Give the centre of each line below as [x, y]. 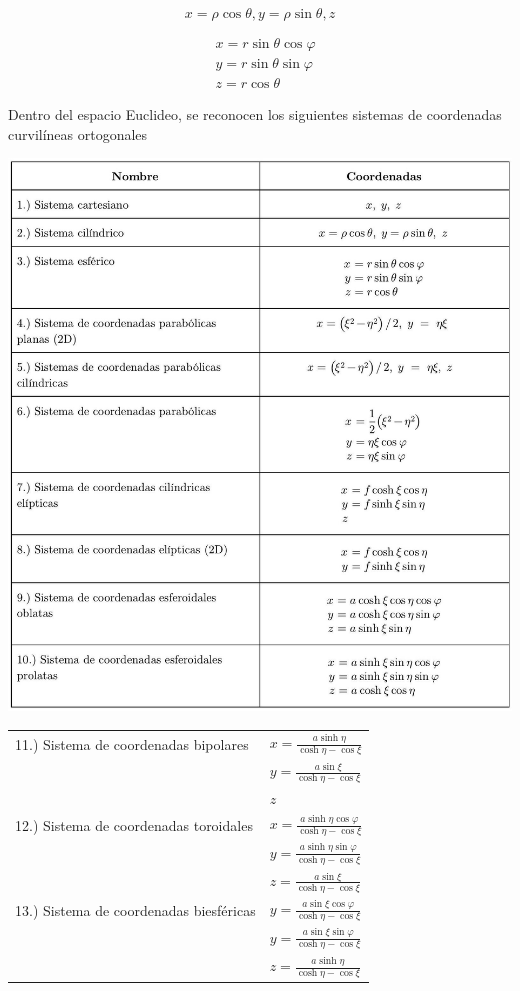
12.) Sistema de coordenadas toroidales [134, 824]
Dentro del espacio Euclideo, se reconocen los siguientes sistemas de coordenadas [255, 114]
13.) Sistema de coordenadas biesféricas [135, 909]
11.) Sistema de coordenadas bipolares [132, 743]
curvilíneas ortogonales [78, 133]
